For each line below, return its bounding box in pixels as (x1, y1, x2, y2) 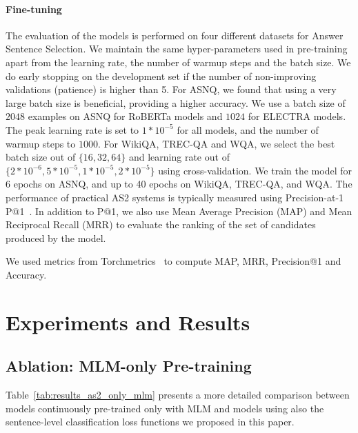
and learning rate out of (128, 150, 230, 164)
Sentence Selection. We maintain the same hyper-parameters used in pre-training (6, 41, 348, 56)
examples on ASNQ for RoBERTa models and (28, 109, 223, 123)
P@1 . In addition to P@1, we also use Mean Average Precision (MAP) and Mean (6, 203, 352, 218)
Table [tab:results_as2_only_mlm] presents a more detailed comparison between (6, 387, 350, 402)
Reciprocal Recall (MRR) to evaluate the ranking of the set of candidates (6, 217, 316, 232)
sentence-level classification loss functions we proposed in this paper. (6, 414, 295, 429)
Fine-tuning (6, 1, 62, 16)
